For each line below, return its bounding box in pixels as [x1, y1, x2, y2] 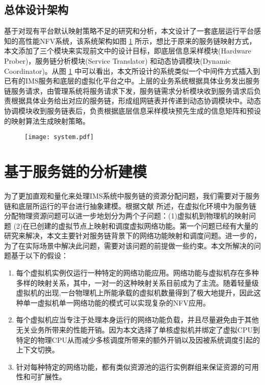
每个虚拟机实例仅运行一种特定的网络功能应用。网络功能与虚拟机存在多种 [16, 267, 259, 278]
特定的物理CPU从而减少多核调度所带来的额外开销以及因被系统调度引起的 [16, 334, 260, 345]
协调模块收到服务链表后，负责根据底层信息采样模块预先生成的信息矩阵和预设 [4, 105, 261, 116]
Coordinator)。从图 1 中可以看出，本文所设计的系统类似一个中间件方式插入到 [4, 65, 260, 76]
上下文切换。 [16, 344, 59, 355]
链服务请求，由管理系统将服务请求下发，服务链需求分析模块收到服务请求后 [4, 85, 254, 96]
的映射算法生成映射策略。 [4, 115, 90, 126]
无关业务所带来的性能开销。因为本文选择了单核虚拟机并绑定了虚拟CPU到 [16, 324, 260, 335]
